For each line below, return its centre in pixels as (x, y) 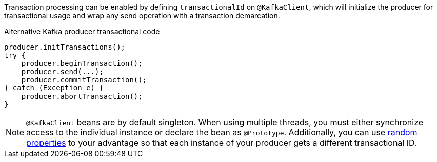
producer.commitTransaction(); (84, 80)
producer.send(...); (62, 72)
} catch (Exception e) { (54, 88)
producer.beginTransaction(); (82, 63)
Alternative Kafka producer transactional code (82, 31)
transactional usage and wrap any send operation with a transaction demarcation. (142, 16)
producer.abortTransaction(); (82, 96)
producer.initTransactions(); (65, 47)
